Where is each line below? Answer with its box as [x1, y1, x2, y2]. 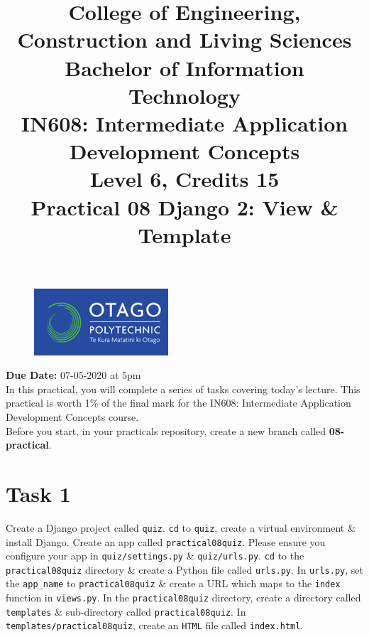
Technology [128, 80, 241, 109]
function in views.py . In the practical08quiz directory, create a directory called [6, 590, 361, 605]
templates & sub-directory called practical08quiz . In [6, 604, 246, 619]
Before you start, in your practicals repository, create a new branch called [6, 423, 326, 438]
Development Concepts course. [6, 409, 139, 424]
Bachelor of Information [65, 53, 304, 82]
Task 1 [6, 478, 71, 508]
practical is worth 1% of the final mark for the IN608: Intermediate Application [6, 395, 351, 410]
